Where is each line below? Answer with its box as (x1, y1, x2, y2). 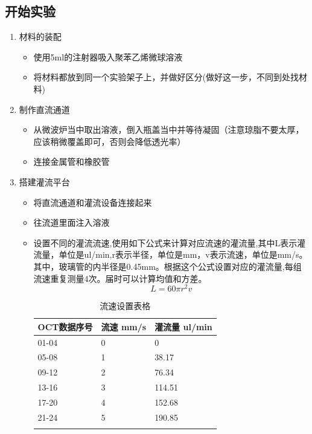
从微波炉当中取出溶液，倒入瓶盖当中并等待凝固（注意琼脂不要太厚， (33, 123, 304, 136)
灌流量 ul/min (154, 320, 212, 333)
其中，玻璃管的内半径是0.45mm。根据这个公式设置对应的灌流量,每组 (33, 260, 302, 272)
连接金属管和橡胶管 (33, 155, 110, 168)
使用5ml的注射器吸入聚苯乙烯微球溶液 (33, 50, 183, 63)
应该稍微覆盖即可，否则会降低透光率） (33, 135, 186, 147)
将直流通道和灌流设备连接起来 (33, 196, 152, 208)
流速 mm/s (101, 320, 147, 333)
